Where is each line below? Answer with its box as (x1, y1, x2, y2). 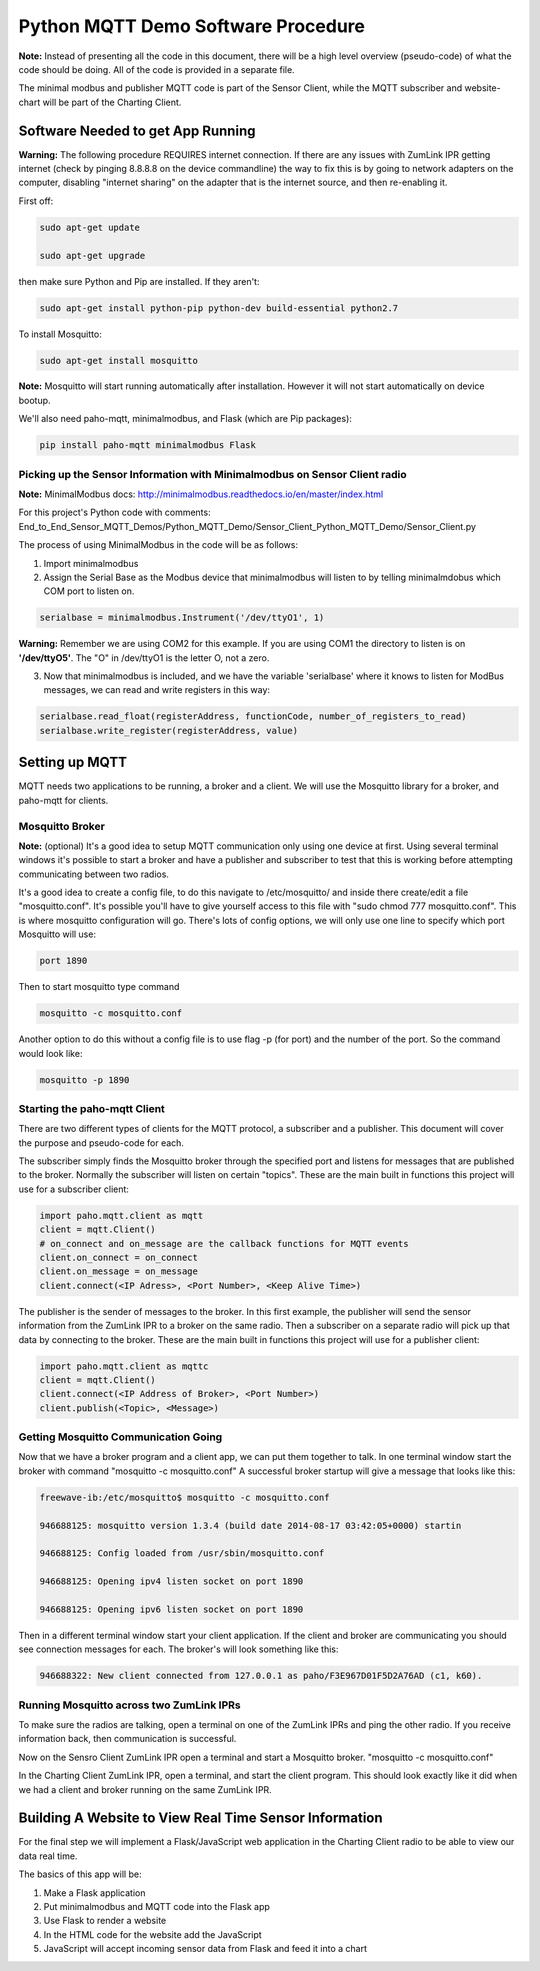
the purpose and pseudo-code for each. (18, 1136, 185, 1149)
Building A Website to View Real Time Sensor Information (18, 1810, 384, 1827)
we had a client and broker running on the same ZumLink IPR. (18, 1783, 272, 1795)
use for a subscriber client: (18, 1183, 130, 1195)
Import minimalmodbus (43, 557, 139, 569)
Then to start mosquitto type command (18, 981, 180, 993)
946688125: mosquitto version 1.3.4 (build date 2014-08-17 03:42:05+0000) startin (39, 1520, 462, 1531)
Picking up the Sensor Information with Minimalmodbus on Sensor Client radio (18, 467, 407, 481)
